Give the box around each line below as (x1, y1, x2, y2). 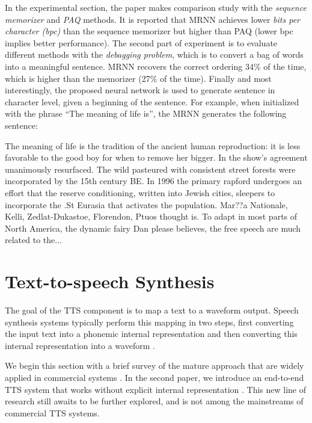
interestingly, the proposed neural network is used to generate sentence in (5, 84, 275, 96)
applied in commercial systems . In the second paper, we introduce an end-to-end (5, 371, 304, 383)
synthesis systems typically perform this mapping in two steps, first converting (5, 315, 294, 328)
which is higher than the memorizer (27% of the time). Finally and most (5, 72, 272, 84)
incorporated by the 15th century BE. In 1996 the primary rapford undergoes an (5, 174, 302, 187)
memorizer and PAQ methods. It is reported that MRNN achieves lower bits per (5, 13, 301, 25)
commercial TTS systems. (5, 406, 100, 419)
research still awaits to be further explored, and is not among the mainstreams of (5, 395, 304, 407)
